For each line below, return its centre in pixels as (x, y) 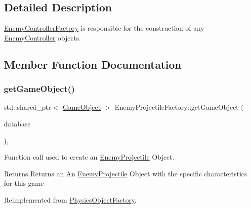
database (17, 123)
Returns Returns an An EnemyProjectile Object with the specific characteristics (125, 173)
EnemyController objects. (42, 37)
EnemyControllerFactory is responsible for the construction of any (104, 28)
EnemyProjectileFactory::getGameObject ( (179, 107)
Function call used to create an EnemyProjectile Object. (89, 157)
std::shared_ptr (28, 107)
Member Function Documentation (93, 64)
